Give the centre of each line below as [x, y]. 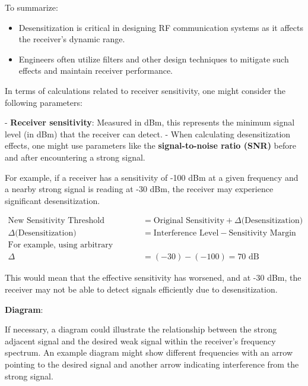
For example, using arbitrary [61, 245]
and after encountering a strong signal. [75, 157]
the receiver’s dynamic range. [72, 39]
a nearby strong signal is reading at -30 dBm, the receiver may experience [139, 189]
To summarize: [31, 7]
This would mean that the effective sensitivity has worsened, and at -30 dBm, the [153, 277]
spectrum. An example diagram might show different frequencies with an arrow [149, 352]
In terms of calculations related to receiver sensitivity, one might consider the [145, 90]
